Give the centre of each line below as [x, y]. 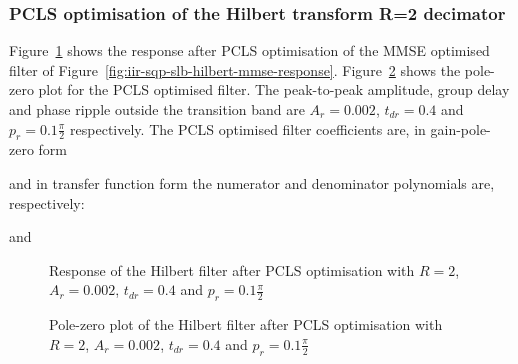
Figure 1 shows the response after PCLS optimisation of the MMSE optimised [249, 50]
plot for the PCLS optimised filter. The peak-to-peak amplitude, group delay [274, 89]
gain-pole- [460, 128]
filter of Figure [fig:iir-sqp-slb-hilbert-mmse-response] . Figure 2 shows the [235, 69]
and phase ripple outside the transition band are [157, 109]
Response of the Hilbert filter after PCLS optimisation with [232, 269]
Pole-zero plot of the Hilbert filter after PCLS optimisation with [246, 324]
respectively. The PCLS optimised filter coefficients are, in [248, 128]
